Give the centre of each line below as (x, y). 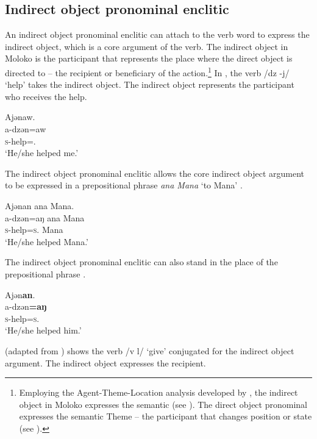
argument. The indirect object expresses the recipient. (105, 362)
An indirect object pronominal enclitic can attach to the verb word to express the (157, 34)
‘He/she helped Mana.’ (47, 241)
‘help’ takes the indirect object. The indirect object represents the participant (150, 84)
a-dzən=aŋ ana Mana (45, 217)
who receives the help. (46, 96)
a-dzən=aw (26, 129)
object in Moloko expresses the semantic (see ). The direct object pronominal (163, 404)
